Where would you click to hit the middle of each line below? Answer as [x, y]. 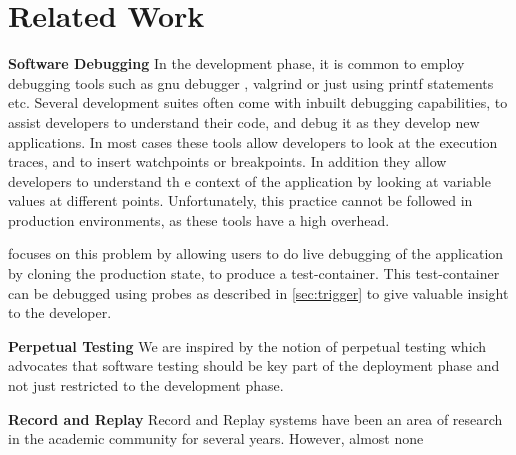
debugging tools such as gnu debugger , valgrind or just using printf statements [251, 82]
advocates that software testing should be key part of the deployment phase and [254, 365]
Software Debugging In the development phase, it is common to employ [236, 63]
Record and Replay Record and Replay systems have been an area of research [255, 418]
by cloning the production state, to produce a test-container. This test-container [254, 273]
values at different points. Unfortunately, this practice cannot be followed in [240, 200]
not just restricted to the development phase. [146, 385]
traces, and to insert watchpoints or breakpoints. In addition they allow [227, 161]
